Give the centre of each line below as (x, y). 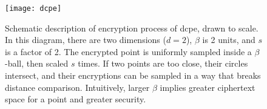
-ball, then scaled (37, 63)
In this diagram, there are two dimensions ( (86, 40)
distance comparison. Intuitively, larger (77, 87)
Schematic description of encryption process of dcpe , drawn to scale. (132, 28)
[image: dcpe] (33, 8)
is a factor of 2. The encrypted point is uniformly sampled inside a (128, 51)
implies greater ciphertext (208, 87)
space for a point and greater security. (76, 99)
